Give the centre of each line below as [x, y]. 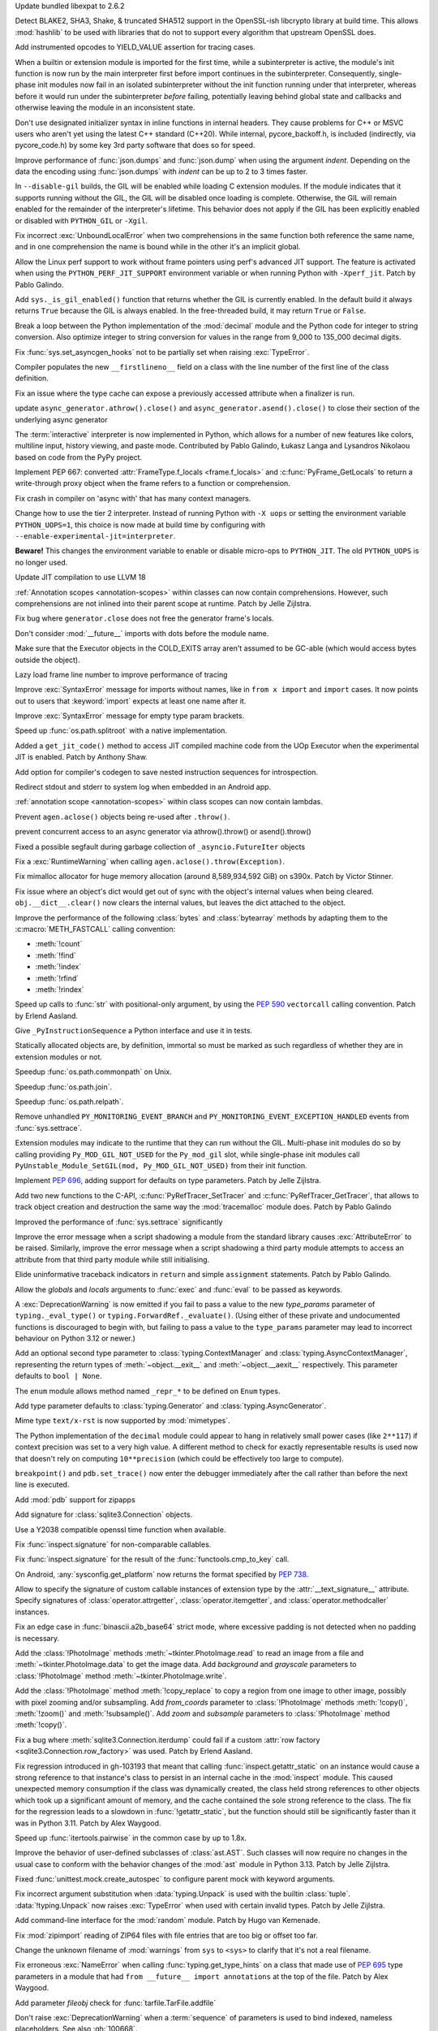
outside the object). [47, 660]
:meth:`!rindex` [60, 989]
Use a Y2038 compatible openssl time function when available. [120, 1529]
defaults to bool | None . [58, 1376]
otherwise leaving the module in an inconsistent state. [105, 108]
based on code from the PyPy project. [78, 457]
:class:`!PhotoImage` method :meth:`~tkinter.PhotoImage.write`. [121, 1676]
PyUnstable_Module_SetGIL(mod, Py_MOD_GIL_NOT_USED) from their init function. [161, 1165]
